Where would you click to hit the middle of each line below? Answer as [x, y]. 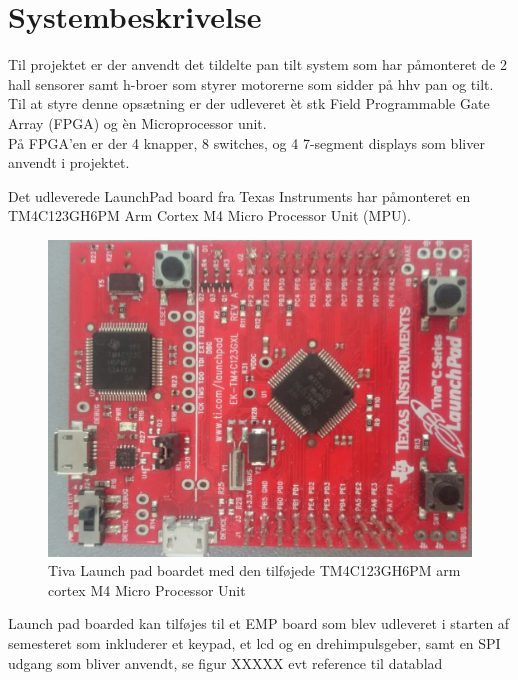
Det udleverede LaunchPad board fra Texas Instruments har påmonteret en [239, 195]
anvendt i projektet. [69, 162]
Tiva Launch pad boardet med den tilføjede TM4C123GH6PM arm [254, 570]
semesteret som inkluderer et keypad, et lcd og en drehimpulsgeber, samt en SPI [254, 643]
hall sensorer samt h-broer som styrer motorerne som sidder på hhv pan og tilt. [251, 83]
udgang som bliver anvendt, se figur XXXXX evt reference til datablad [225, 662]
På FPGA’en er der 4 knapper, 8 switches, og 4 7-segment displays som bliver [246, 142]
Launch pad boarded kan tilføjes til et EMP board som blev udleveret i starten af [259, 623]
